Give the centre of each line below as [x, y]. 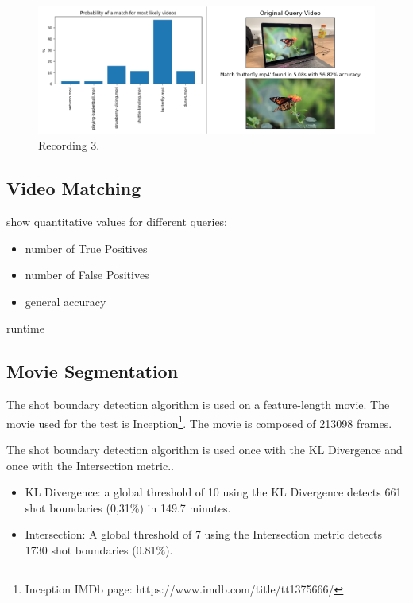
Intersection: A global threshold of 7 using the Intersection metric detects [204, 534]
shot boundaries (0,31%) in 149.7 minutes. [128, 507]
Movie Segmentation [93, 371]
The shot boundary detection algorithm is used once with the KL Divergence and [205, 450]
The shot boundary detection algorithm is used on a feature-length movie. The [198, 405]
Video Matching [74, 188]
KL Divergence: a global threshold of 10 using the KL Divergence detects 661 [213, 492]
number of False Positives [87, 275]
